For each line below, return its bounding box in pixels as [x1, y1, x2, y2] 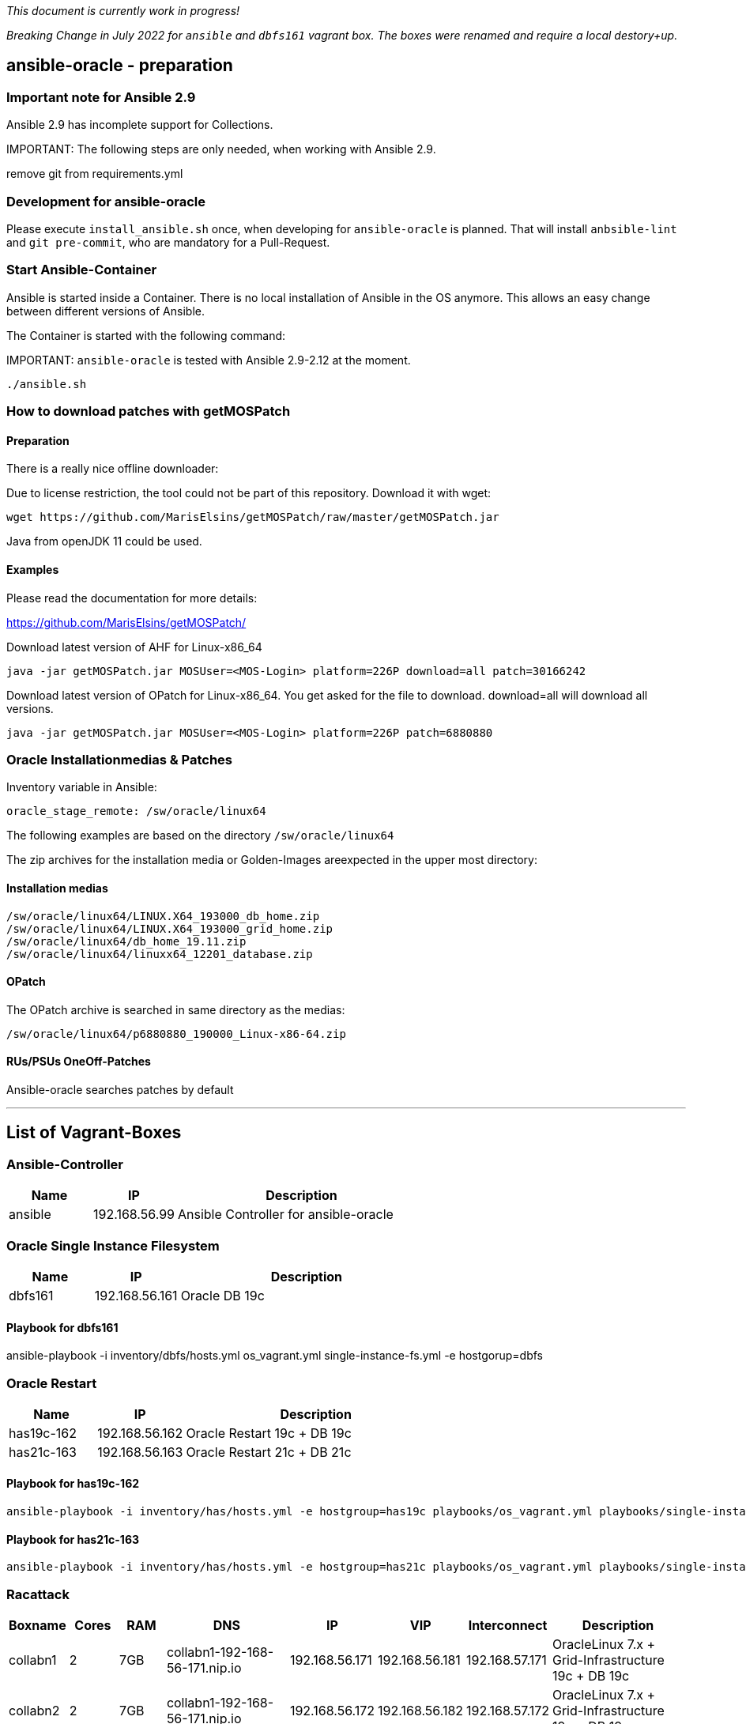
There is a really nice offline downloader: [6, 462, 219, 476]
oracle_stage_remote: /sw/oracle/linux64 [6, 805, 266, 818]
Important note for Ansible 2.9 [6, 89, 196, 105]
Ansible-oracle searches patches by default [6, 1082, 234, 1096]
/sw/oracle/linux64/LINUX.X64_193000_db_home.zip [6, 909, 320, 922]
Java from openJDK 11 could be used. [6, 534, 202, 549]
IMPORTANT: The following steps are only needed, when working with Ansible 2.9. [6, 142, 436, 157]
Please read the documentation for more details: [6, 590, 258, 605]
